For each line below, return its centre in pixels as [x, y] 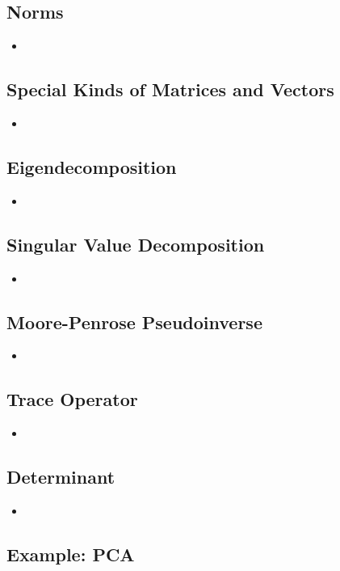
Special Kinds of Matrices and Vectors [170, 89]
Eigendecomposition [92, 166]
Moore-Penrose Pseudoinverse [134, 321]
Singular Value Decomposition [136, 244]
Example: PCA [71, 554]
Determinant [61, 477]
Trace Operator [72, 399]
